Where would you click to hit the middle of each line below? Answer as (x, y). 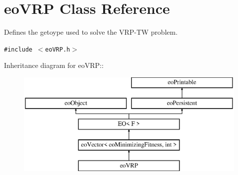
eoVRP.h (58, 49)
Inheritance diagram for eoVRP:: (54, 65)
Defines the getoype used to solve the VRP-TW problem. (91, 32)
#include (18, 49)
